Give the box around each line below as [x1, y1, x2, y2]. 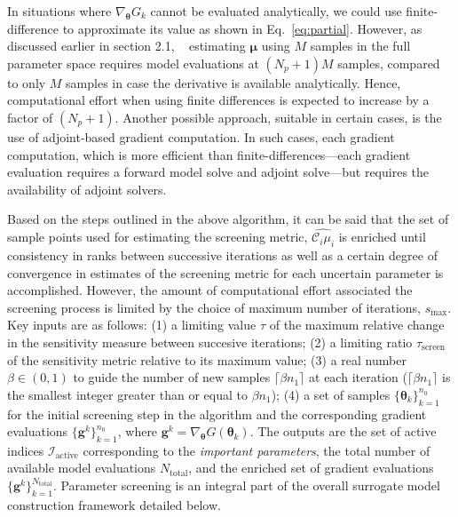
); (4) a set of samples [271, 385, 391, 403]
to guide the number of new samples [73, 368, 271, 386]
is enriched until [338, 227, 426, 246]
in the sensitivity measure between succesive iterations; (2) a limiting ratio [7, 332, 413, 351]
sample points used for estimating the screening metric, [7, 227, 308, 246]
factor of [7, 107, 53, 126]
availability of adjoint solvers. [7, 179, 167, 198]
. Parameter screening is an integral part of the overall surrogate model [52, 476, 440, 495]
